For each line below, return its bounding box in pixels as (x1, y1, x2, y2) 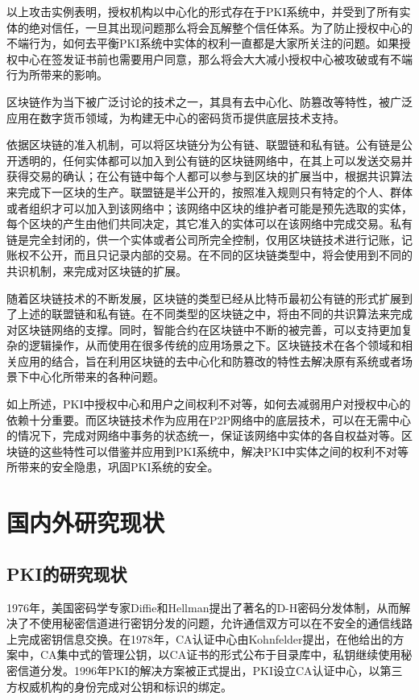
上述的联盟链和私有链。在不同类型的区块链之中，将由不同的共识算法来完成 (17, 305, 413, 322)
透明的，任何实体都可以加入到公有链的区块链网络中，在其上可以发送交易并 (17, 151, 413, 168)
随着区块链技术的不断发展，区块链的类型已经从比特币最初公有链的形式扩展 (6, 289, 401, 306)
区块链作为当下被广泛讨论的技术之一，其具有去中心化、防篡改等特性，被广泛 (6, 93, 413, 110)
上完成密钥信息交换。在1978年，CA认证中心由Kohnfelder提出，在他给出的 (6, 630, 393, 647)
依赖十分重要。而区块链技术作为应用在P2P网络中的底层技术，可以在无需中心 (6, 411, 412, 428)
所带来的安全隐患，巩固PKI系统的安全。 (6, 458, 219, 475)
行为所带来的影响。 (6, 66, 108, 83)
